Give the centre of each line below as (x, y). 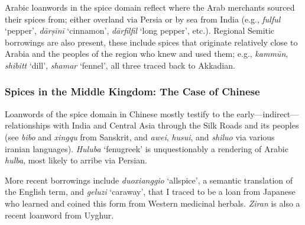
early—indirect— (268, 113)
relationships (28, 125)
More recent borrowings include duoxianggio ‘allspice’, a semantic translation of (149, 180)
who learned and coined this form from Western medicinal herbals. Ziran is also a (152, 203)
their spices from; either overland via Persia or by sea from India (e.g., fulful (143, 19)
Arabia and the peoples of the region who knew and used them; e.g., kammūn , (147, 54)
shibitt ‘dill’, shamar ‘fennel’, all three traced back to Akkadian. (120, 65)
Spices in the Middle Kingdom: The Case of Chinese (132, 91)
